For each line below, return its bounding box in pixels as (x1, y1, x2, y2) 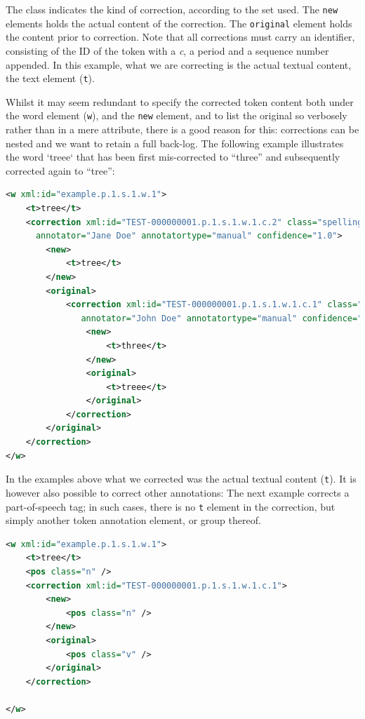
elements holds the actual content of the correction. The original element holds (6, 15, 352, 30)
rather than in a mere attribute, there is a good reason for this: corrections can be (6, 122, 359, 136)
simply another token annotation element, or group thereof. (6, 513, 261, 528)
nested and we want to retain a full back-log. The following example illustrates (6, 135, 344, 150)
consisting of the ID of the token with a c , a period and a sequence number (6, 43, 329, 58)
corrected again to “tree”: (6, 163, 115, 177)
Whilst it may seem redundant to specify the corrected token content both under (6, 94, 354, 109)
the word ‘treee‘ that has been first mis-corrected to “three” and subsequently (6, 149, 340, 164)
